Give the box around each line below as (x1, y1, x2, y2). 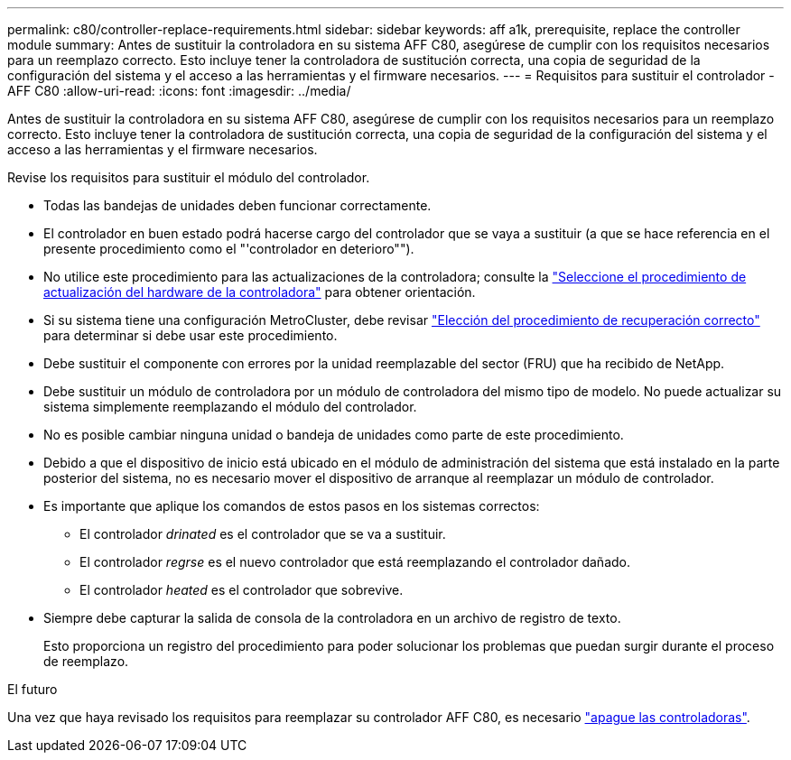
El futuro (7, 681, 58, 697)
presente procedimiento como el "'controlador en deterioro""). (43, 241, 414, 256)
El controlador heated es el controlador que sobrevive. (79, 582, 404, 598)
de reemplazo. (43, 653, 129, 669)
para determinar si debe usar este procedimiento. (43, 328, 338, 343)
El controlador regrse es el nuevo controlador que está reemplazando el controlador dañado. (79, 554, 630, 570)
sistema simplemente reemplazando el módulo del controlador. (43, 399, 417, 414)
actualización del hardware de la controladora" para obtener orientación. (43, 284, 476, 300)
